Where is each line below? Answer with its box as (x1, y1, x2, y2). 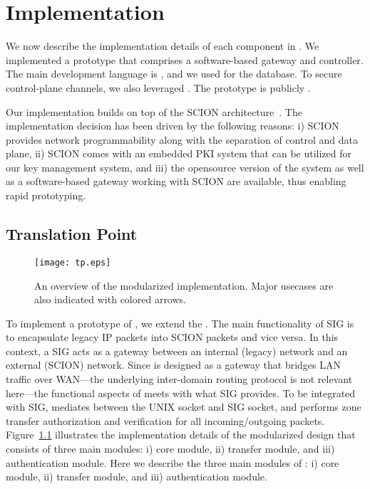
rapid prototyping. (6, 188, 86, 203)
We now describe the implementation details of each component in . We (6, 38, 319, 53)
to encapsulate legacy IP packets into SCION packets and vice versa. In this (6, 330, 339, 345)
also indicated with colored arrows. (34, 292, 186, 307)
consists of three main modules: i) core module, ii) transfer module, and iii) (6, 441, 335, 456)
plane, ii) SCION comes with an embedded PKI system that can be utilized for (6, 146, 352, 161)
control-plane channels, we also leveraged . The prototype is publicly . (6, 80, 311, 95)
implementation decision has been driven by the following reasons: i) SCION (6, 118, 339, 133)
